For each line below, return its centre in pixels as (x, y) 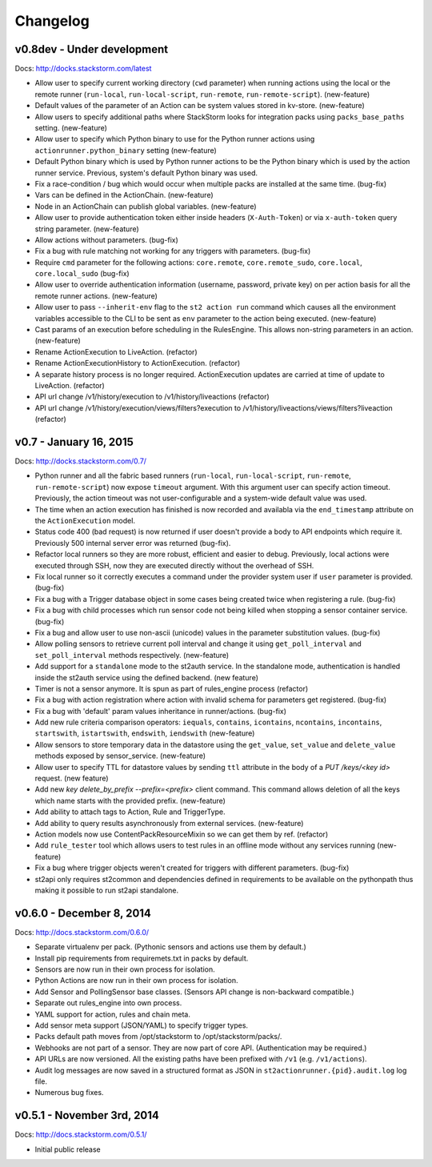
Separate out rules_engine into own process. (108, 1003)
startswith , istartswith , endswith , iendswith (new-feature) (145, 733)
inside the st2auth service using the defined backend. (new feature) (147, 677)
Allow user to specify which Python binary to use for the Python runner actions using (175, 139)
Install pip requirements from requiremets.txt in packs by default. (142, 958)
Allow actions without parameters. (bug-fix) (107, 239)
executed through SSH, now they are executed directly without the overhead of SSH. (174, 565)
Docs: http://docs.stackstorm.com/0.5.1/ (81, 1135)
